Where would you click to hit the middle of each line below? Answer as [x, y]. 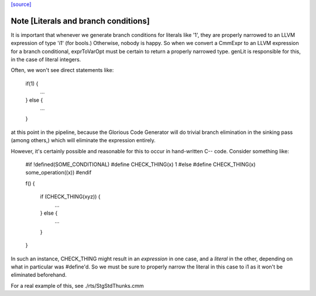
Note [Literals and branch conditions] [80, 21]
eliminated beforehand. [39, 275]
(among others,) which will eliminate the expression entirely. [83, 140]
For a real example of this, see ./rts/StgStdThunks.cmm [78, 285]
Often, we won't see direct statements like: [62, 70]
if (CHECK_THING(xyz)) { [70, 197]
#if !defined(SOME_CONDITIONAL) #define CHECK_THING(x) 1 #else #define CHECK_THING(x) [140, 164]
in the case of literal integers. [46, 60]
